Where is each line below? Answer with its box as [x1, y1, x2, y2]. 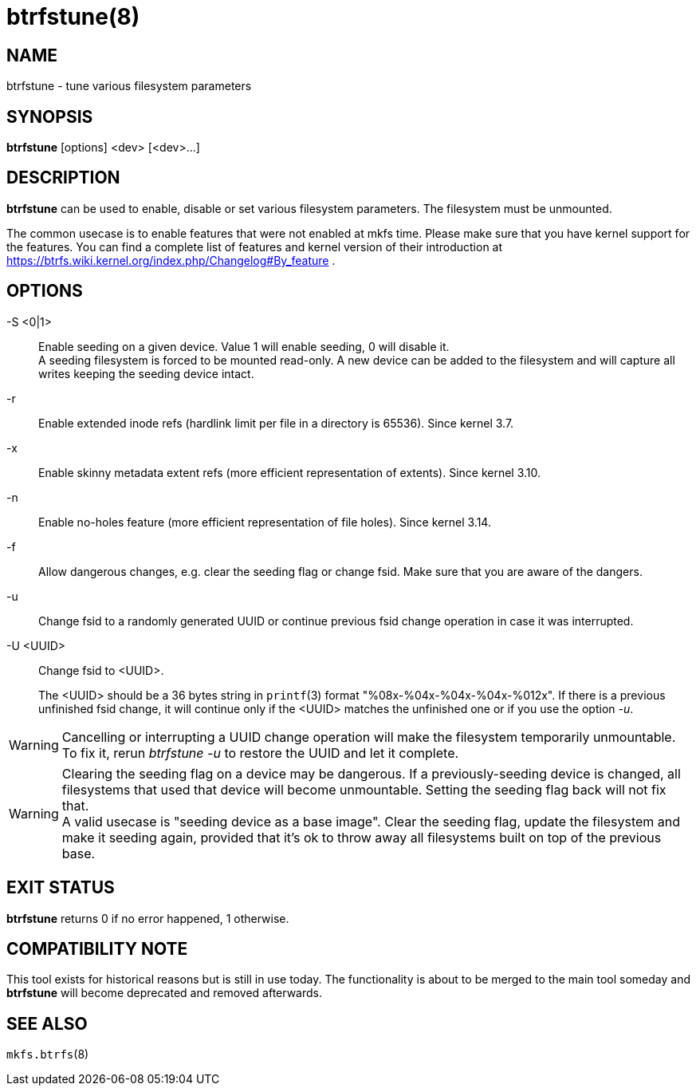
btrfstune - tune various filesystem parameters [6, 79, 252, 93]
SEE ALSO [6, 1013, 88, 1034]
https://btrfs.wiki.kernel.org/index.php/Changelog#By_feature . [6, 253, 336, 267]
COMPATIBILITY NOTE [6, 938, 188, 959]
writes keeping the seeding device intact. [38, 366, 254, 380]
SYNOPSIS [6, 106, 93, 127]
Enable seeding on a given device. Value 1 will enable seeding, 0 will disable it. [38, 339, 450, 353]
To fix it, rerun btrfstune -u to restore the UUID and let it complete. [61, 744, 459, 761]
